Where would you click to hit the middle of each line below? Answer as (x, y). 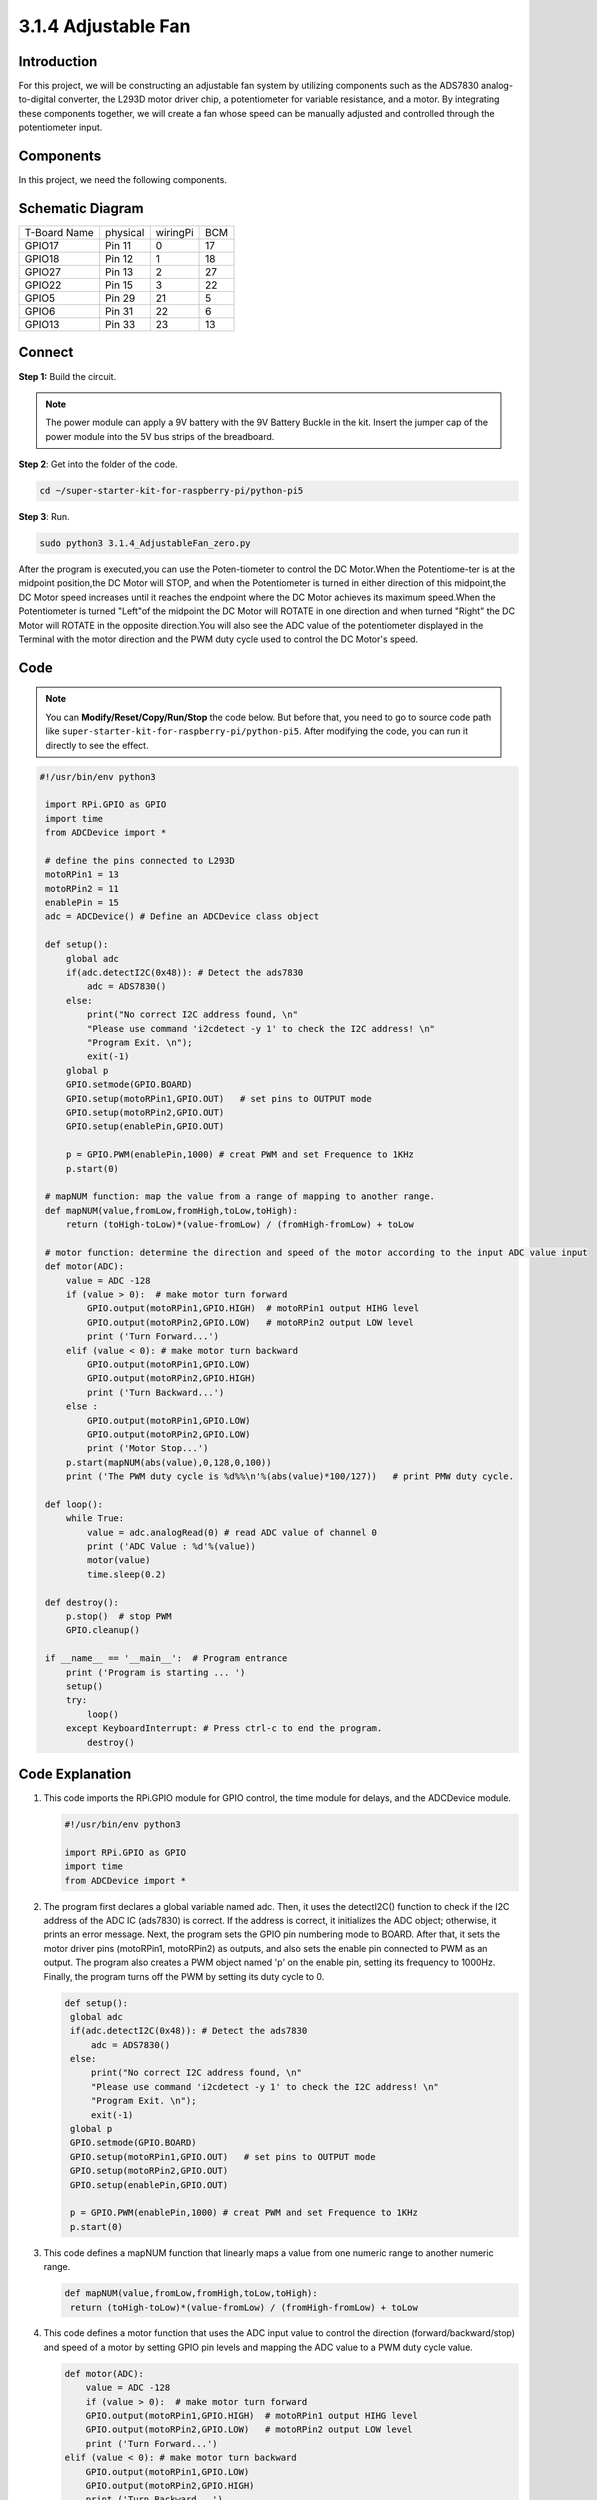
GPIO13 (42, 325)
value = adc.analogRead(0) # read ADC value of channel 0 (232, 1532)
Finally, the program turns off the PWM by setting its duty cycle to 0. (184, 1976)
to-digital (37, 99)
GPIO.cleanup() (102, 1630)
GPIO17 (41, 246)
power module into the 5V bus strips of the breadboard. (160, 436)
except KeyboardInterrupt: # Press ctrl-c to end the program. (224, 1728)
